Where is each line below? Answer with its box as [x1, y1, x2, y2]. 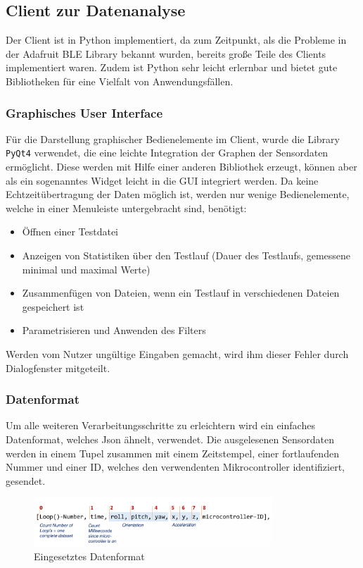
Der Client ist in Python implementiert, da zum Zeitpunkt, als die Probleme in [6, 32, 347, 47]
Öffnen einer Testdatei [22, 224, 119, 239]
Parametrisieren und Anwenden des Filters [22, 323, 206, 338]
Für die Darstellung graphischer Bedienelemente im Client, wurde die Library [6, 131, 340, 146]
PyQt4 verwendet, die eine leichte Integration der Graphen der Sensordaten [6, 145, 329, 160]
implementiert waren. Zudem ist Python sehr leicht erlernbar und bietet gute [6, 60, 338, 75]
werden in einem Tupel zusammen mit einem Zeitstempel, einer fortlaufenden [6, 445, 339, 460]
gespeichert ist [22, 299, 84, 314]
